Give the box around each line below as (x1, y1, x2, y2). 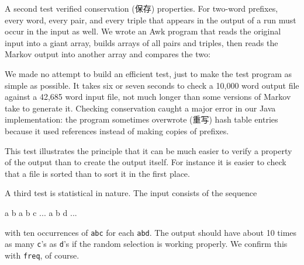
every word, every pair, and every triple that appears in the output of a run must (5, 13, 296, 26)
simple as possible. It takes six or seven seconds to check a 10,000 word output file (5, 79, 299, 91)
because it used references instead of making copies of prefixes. (5, 124, 229, 137)
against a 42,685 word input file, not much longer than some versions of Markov (5, 90, 291, 103)
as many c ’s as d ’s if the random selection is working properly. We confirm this (5, 238, 288, 250)
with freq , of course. (5, 249, 80, 261)
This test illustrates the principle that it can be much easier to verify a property (5, 144, 292, 156)
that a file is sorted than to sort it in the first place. (5, 167, 190, 179)
